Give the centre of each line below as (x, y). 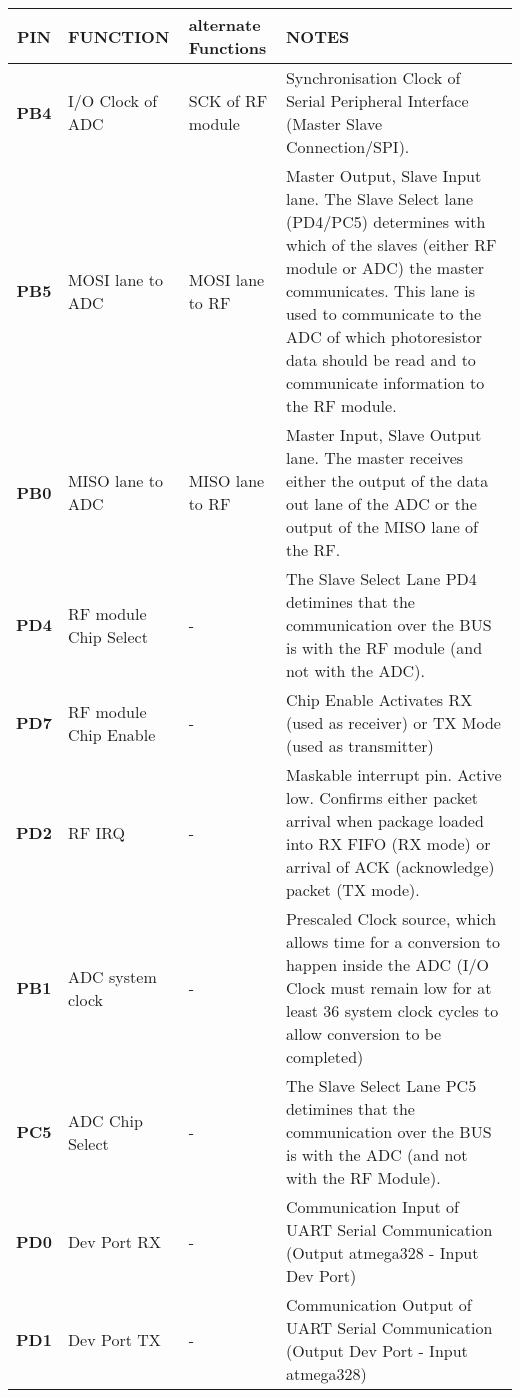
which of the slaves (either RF (391, 244)
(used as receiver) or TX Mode (393, 722)
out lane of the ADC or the (381, 503)
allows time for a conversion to (392, 941)
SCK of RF (228, 100)
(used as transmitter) (359, 745)
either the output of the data (387, 480)
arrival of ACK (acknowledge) (390, 866)
